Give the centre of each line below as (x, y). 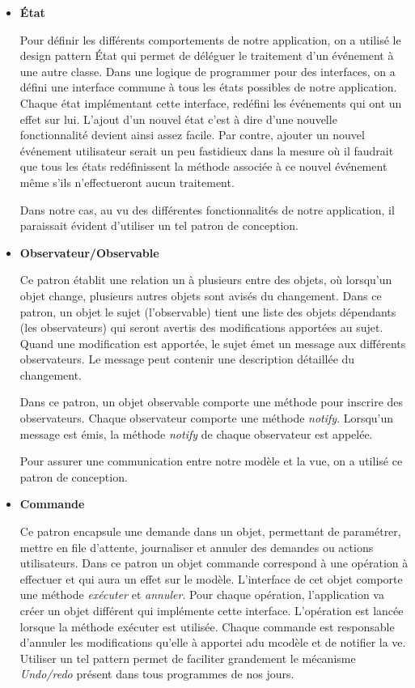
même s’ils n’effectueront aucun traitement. (127, 182)
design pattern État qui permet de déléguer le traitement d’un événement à (207, 55)
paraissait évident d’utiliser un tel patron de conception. (159, 225)
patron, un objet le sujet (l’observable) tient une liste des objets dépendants (208, 311)
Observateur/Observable (89, 252)
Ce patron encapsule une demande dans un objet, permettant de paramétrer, (210, 531)
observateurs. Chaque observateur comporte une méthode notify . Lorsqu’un (207, 418)
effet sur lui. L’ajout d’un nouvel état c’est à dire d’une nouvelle (178, 119)
